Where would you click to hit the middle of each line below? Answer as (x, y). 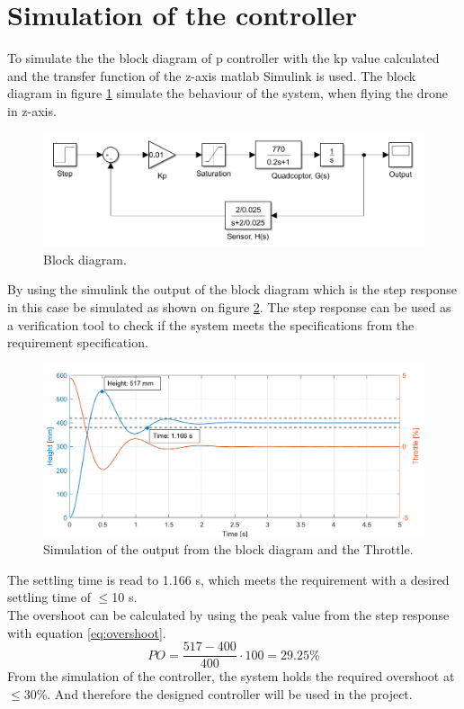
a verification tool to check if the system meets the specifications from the (211, 324)
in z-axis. (32, 110)
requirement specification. (78, 342)
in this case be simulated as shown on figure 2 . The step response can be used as (229, 307)
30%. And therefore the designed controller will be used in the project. (218, 693)
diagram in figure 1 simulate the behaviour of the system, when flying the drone (228, 93)
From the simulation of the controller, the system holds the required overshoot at (231, 676)
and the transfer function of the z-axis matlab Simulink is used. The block (212, 75)
